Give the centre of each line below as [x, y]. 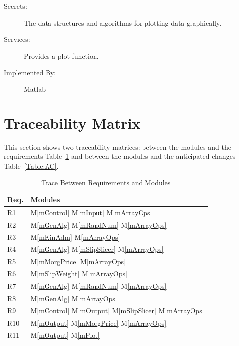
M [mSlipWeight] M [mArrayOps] [79, 274]
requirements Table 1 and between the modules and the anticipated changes [120, 156]
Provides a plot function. [61, 56]
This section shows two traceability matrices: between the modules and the [118, 146]
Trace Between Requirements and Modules [106, 182]
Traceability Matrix [72, 123]
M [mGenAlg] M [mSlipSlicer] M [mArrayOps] [97, 249]
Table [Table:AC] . [31, 166]
